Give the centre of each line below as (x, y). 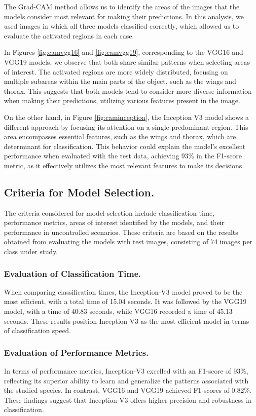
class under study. (31, 251)
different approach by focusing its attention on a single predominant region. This (126, 127)
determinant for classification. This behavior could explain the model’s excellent (125, 146)
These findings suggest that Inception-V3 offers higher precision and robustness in (128, 399)
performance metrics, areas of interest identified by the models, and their (114, 222)
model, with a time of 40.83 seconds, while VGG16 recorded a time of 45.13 (118, 311)
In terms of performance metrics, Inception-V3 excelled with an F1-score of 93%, (126, 371)
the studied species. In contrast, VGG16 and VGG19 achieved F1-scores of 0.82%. (128, 390)
